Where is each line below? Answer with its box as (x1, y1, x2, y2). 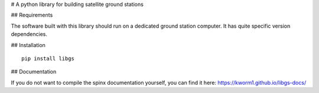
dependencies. (11, 31, 47, 38)
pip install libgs (21, 55, 75, 62)
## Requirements (11, 12, 53, 19)
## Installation (11, 41, 45, 48)
